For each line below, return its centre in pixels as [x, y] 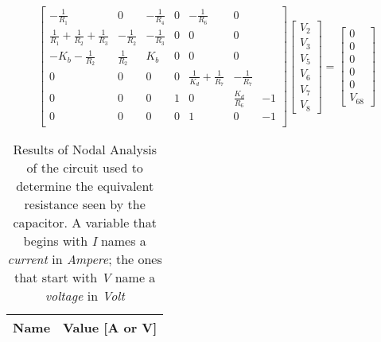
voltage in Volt [85, 296]
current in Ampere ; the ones [85, 259]
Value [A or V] [110, 328]
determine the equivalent [85, 186]
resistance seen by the [85, 204]
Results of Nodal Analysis [85, 150]
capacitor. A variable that [85, 223]
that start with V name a [85, 278]
